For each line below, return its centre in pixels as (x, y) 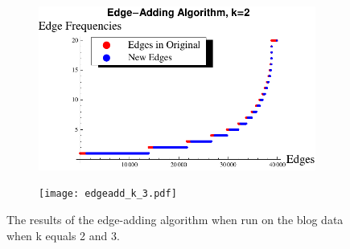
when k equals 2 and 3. (63, 235)
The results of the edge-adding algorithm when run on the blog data (175, 219)
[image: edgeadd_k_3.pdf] (108, 194)
